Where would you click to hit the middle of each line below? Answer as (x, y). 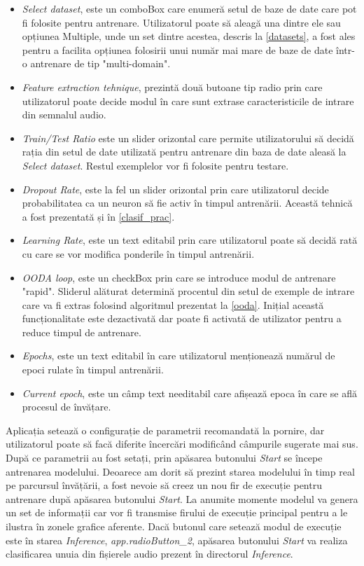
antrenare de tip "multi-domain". (100, 63)
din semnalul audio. (64, 115)
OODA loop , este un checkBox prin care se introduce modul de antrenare (179, 277)
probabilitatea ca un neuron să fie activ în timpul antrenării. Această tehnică (187, 203)
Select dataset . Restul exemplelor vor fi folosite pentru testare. (155, 165)
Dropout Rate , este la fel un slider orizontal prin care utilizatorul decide (175, 189)
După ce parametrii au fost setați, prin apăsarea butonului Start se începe (164, 458)
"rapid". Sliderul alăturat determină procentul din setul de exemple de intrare (188, 291)
